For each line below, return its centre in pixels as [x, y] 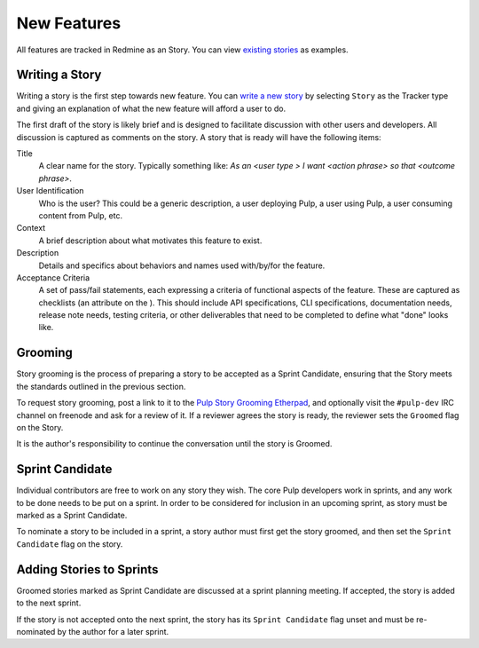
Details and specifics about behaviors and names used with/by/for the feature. [182, 265]
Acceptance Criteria [53, 277]
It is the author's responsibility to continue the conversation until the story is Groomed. [174, 444]
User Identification [50, 191]
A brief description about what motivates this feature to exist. [150, 241]
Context [31, 228]
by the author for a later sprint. [113, 631]
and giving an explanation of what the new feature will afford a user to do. [151, 108]
